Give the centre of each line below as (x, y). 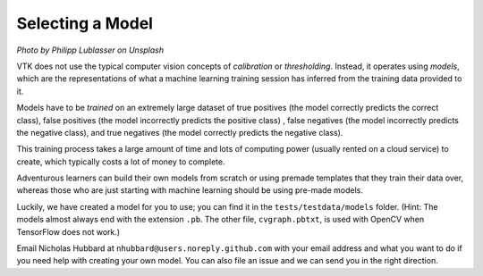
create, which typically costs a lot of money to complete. (121, 162)
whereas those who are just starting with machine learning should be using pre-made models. (190, 190)
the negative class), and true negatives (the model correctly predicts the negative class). (180, 132)
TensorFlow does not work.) (68, 231)
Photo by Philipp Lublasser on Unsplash (90, 50)
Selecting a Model (85, 23)
